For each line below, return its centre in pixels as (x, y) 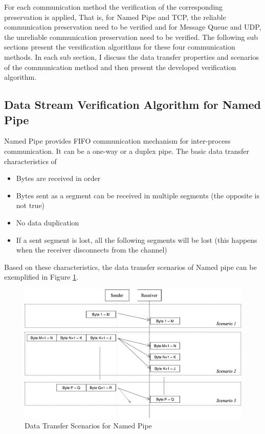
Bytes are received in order (58, 178)
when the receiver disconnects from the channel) (92, 250)
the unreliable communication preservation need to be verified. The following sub (131, 37)
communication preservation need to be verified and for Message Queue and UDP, (133, 27)
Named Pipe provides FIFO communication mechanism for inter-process (117, 141)
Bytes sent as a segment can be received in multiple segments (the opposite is (138, 195)
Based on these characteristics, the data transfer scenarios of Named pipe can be (130, 267)
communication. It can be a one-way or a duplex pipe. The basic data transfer (127, 151)
